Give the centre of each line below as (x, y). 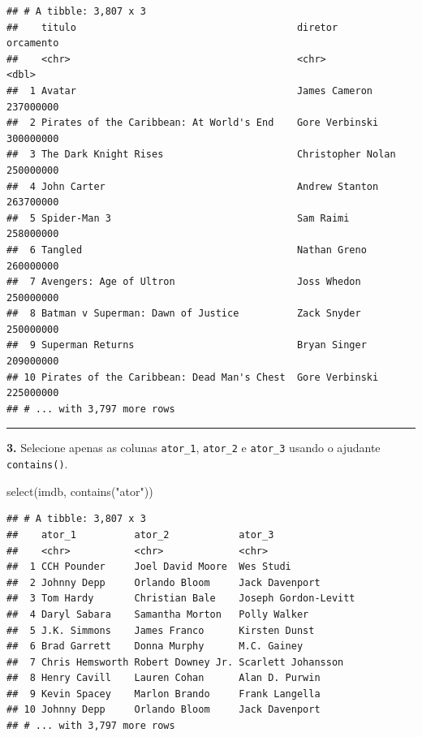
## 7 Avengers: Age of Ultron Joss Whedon (184, 282)
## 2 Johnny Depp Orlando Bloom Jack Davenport (164, 582)
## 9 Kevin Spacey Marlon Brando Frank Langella (164, 694)
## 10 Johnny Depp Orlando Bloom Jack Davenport (164, 710)
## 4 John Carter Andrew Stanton (193, 186)
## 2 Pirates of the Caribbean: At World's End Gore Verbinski (193, 123)
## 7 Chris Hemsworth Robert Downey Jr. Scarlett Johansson (175, 662)
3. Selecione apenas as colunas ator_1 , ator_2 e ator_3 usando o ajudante (194, 448)
